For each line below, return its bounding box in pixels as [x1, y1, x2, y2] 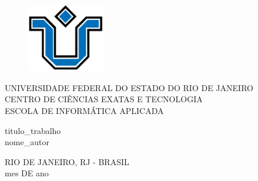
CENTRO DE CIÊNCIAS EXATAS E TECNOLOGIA [5, 93, 203, 105]
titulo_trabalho [5, 124, 61, 136]
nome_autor [5, 136, 49, 148]
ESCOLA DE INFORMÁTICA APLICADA [5, 104, 164, 116]
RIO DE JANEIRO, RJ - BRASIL [5, 155, 129, 167]
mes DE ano [5, 167, 49, 179]
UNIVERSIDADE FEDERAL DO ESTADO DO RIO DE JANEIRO [5, 81, 253, 93]
